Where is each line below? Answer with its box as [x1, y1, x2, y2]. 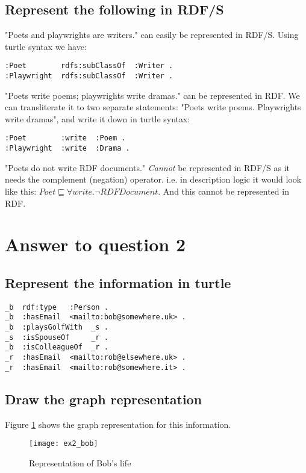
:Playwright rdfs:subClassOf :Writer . [5, 72, 173, 81]
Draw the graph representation [5, 389, 202, 408]
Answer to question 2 [5, 232, 186, 257]
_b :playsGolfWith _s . [5, 323, 108, 332]
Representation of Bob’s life [29, 456, 131, 469]
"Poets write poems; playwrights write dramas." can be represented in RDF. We [5, 89, 300, 101]
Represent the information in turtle [5, 273, 231, 292]
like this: [5, 184, 37, 197]
